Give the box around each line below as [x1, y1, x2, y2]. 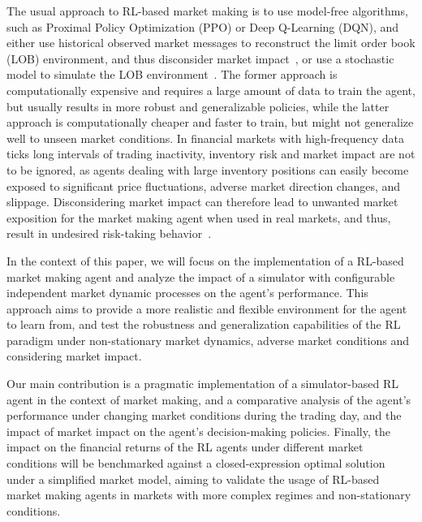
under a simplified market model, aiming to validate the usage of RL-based [6, 470, 380, 487]
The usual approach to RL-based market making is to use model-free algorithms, [6, 2, 408, 19]
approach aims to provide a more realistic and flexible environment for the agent [6, 300, 407, 317]
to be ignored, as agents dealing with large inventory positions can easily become [6, 161, 409, 178]
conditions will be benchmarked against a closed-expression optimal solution [6, 455, 385, 472]
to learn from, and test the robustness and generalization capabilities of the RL [6, 316, 401, 333]
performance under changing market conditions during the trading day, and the [6, 407, 402, 424]
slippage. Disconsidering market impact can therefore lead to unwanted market [6, 193, 398, 210]
